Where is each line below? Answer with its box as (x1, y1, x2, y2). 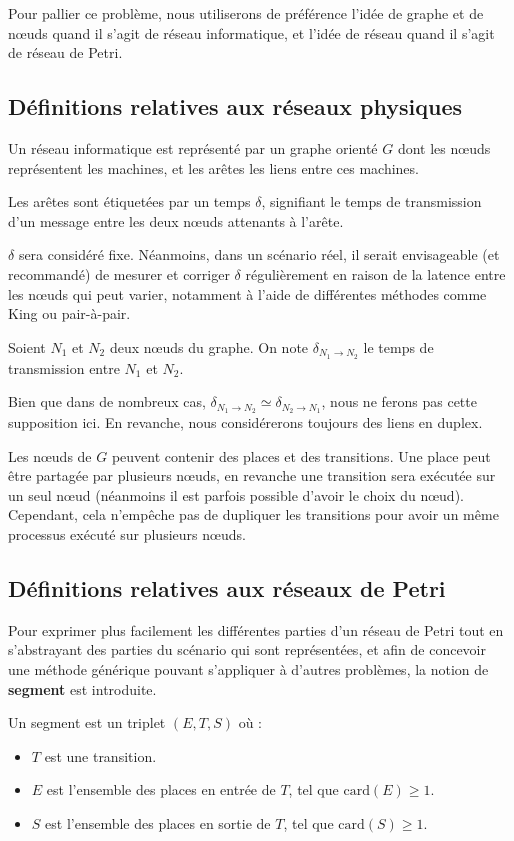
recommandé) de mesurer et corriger (8, 263, 230, 284)
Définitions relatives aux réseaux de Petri (8, 573, 446, 603)
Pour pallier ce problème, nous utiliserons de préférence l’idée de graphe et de (8, 3, 484, 23)
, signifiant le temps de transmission (261, 191, 482, 212)
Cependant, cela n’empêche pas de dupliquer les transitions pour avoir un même (8, 504, 499, 525)
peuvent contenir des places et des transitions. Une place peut (111, 445, 491, 466)
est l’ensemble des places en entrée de (46, 779, 276, 800)
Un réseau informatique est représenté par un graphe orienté (8, 137, 378, 158)
